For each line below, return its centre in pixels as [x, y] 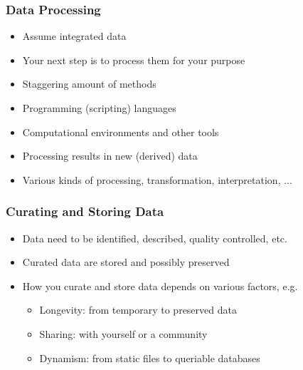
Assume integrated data [74, 36]
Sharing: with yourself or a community [123, 333]
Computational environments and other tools [121, 132]
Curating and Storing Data [85, 211]
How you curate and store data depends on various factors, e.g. [160, 286]
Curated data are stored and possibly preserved [126, 262]
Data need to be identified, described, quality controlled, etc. [155, 238]
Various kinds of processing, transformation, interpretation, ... [157, 179]
